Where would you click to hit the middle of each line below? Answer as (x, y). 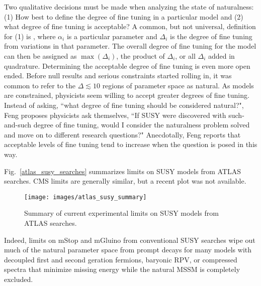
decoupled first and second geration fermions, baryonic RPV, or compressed (121, 259)
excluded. (19, 279)
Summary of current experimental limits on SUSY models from (121, 213)
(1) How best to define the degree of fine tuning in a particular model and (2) (124, 16)
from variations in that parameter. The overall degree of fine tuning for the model (130, 46)
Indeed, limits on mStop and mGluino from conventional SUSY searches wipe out (130, 240)
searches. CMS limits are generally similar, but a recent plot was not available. (125, 181)
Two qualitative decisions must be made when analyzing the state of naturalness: (129, 7)
